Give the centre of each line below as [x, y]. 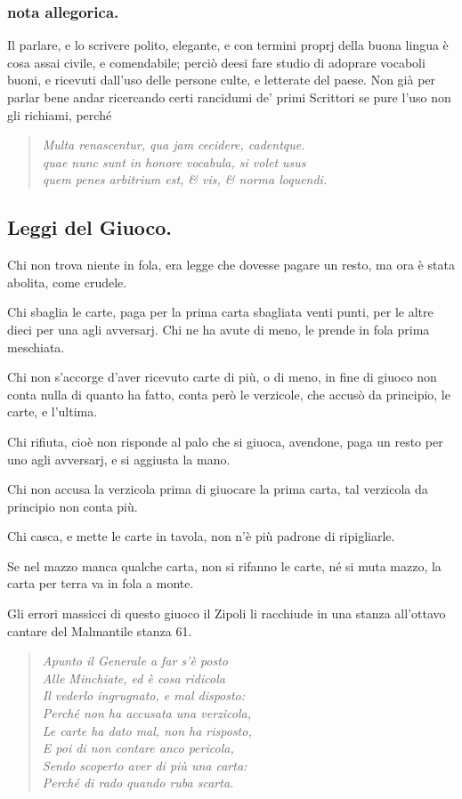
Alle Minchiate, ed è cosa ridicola [134, 678]
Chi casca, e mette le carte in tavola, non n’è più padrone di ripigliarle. [201, 536]
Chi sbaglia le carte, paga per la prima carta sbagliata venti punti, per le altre [220, 312]
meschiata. [36, 347]
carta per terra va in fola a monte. [101, 583]
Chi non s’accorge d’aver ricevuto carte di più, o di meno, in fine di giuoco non [222, 377]
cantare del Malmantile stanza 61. [100, 630]
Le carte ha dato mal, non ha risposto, [147, 730]
